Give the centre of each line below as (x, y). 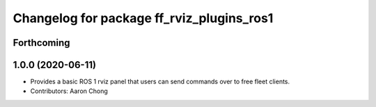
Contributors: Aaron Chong (69, 91)
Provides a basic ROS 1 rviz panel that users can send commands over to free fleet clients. (160, 82)
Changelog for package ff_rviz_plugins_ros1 (143, 18)
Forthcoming (41, 43)
